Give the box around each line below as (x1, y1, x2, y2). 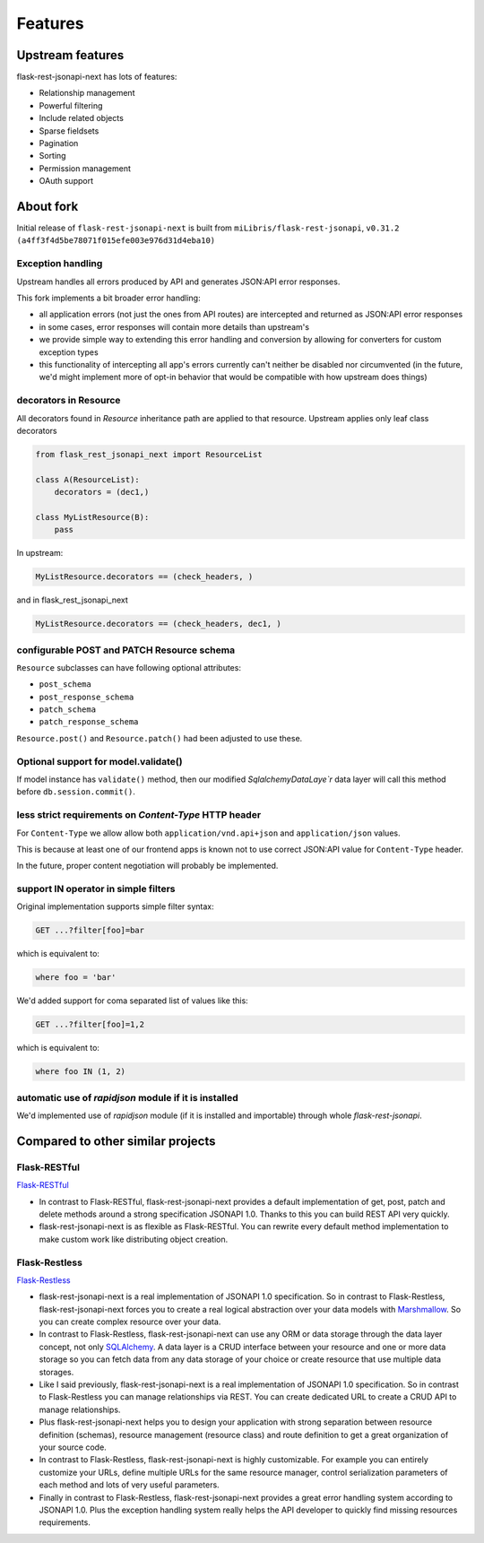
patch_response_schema (39, 717, 139, 727)
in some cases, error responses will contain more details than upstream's (39, 321, 309, 332)
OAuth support (39, 176, 94, 186)
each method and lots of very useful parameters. (39, 1479, 220, 1490)
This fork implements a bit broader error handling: (16, 292, 201, 304)
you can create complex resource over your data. (39, 1316, 221, 1327)
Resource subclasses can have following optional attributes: (16, 662, 242, 672)
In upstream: (16, 548, 64, 559)
